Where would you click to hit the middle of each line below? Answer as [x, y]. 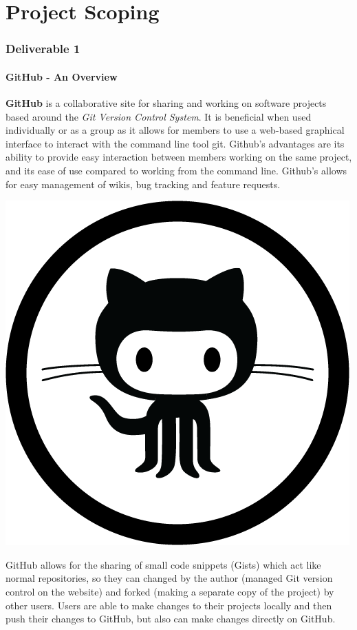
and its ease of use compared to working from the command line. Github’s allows [176, 170]
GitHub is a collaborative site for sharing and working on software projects [166, 103]
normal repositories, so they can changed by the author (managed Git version [169, 578]
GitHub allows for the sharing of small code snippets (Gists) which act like [163, 564]
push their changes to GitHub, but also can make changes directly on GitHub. [171, 619]
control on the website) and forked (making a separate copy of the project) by [170, 591]
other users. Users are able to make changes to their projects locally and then [169, 605]
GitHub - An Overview [62, 76]
